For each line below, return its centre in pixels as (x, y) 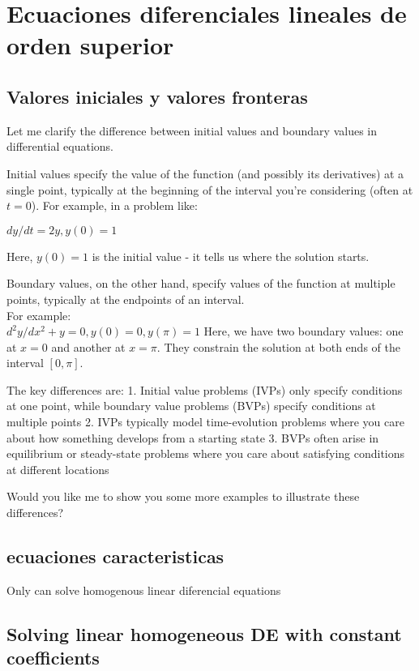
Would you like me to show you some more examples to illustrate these (183, 496)
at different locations (58, 469)
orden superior (90, 45)
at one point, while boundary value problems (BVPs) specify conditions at (191, 406)
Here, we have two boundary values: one (304, 331)
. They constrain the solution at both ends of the (278, 346)
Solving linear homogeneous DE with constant (204, 633)
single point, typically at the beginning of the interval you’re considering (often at (210, 189)
